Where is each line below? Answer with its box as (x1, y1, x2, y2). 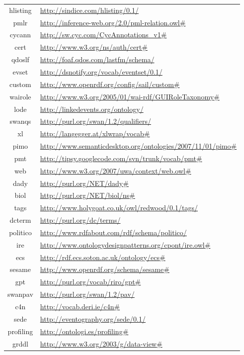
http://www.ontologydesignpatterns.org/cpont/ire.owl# (40, 239, 211, 250)
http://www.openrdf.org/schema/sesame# (40, 264, 169, 274)
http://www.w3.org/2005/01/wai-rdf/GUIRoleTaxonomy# (40, 91, 220, 101)
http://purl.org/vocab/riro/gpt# (40, 276, 141, 287)
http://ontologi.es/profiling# (40, 326, 129, 336)
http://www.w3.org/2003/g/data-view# (40, 338, 163, 349)
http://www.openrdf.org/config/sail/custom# (40, 79, 180, 89)
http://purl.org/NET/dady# (40, 177, 129, 188)
